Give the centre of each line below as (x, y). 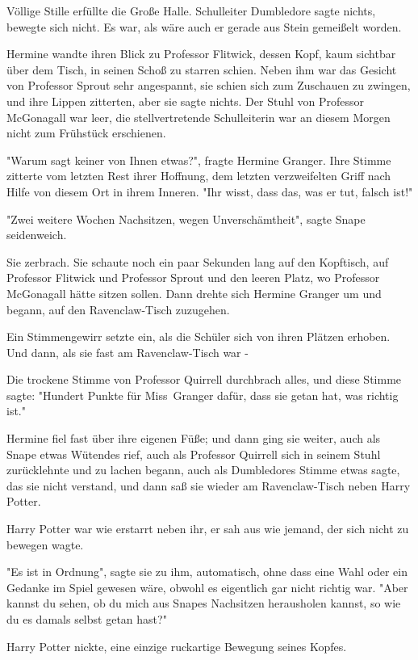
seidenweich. (37, 235)
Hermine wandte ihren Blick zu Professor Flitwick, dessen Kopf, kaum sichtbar (201, 54)
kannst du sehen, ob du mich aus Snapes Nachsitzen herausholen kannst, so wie (204, 603)
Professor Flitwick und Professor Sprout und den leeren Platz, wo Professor (193, 277)
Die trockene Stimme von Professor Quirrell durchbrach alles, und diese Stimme (204, 379)
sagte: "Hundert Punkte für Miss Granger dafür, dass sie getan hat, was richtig (203, 395)
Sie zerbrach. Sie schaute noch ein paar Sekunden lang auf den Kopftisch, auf (198, 261)
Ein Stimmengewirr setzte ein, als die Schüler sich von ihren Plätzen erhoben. (199, 336)
